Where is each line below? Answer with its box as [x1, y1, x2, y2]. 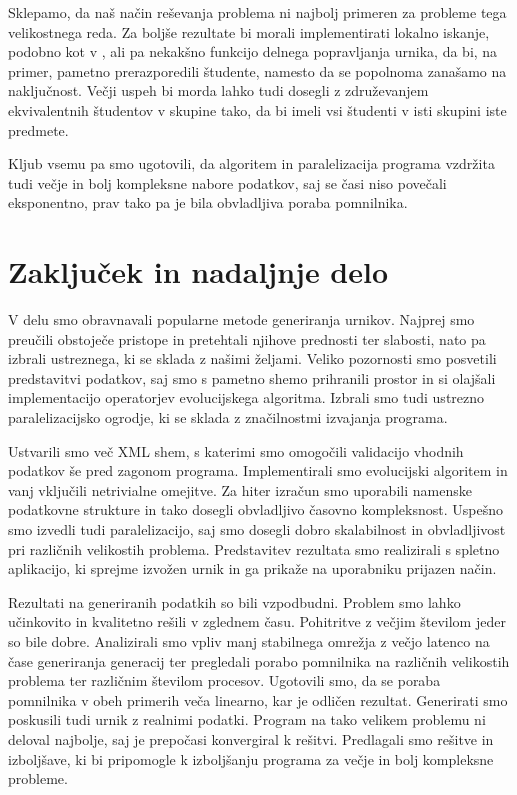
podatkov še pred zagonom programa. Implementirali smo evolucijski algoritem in [8, 460, 508, 481]
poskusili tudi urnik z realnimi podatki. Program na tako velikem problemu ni [8, 709, 486, 730]
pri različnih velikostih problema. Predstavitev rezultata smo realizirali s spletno [8, 538, 500, 559]
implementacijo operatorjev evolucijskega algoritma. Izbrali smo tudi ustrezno [8, 387, 485, 408]
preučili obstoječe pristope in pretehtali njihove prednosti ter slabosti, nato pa [8, 328, 486, 349]
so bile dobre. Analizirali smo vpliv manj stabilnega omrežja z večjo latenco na [8, 630, 490, 651]
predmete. [8, 119, 69, 140]
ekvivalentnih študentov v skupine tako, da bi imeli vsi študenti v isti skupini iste [8, 99, 507, 120]
